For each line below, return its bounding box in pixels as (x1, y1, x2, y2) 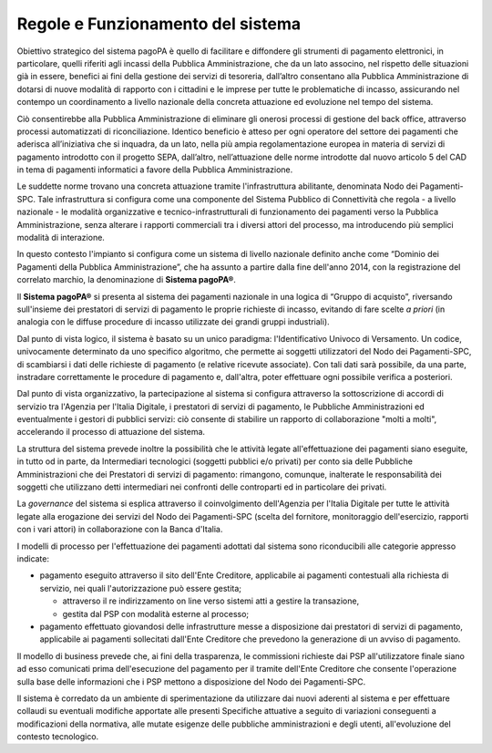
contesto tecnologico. (16, 731, 99, 742)
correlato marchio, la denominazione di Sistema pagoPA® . (16, 274, 237, 285)
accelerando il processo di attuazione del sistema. (16, 427, 205, 438)
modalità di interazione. (16, 232, 105, 243)
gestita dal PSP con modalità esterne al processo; (62, 608, 250, 619)
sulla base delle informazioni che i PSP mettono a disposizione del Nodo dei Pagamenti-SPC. (16, 676, 366, 687)
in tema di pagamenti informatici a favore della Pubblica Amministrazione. (16, 164, 293, 175)
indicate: (16, 553, 50, 564)
